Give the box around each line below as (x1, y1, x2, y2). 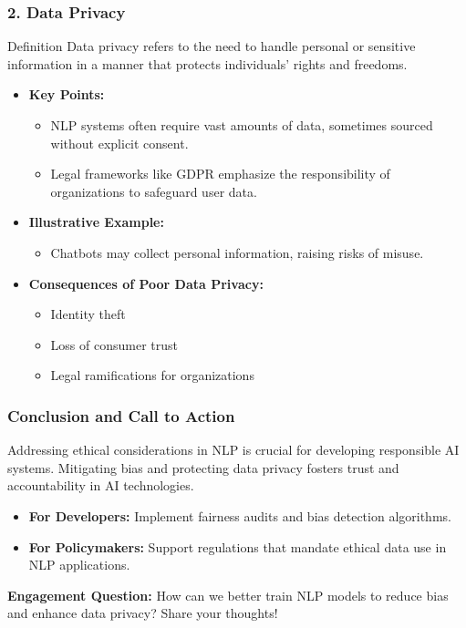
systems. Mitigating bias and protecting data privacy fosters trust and (7, 458, 399, 477)
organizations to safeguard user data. (50, 181, 257, 201)
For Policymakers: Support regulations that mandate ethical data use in (28, 537, 447, 556)
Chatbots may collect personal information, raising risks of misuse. (50, 242, 424, 262)
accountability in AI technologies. (7, 476, 194, 495)
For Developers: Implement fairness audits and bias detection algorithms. (28, 506, 451, 525)
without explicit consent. (50, 133, 189, 152)
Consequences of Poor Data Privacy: (28, 273, 264, 293)
